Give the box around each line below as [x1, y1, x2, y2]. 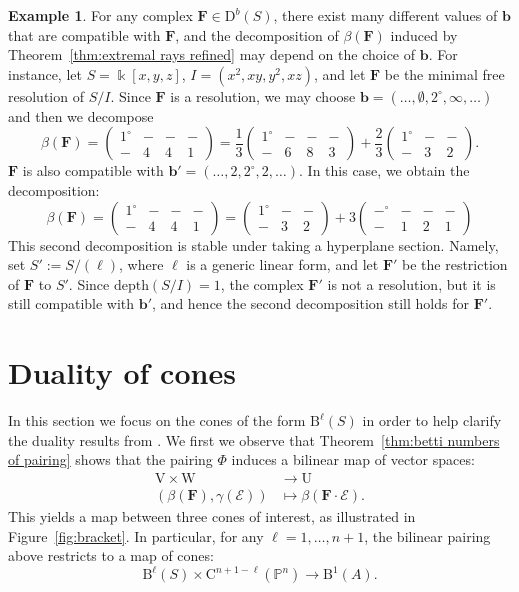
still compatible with [8, 293, 135, 314]
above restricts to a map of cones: [8, 545, 214, 566]
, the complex [220, 273, 304, 294]
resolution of [8, 85, 84, 106]
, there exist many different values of [273, 5, 498, 25]
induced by [390, 24, 458, 45]
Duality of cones [8, 352, 236, 393]
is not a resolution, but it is [327, 273, 496, 294]
